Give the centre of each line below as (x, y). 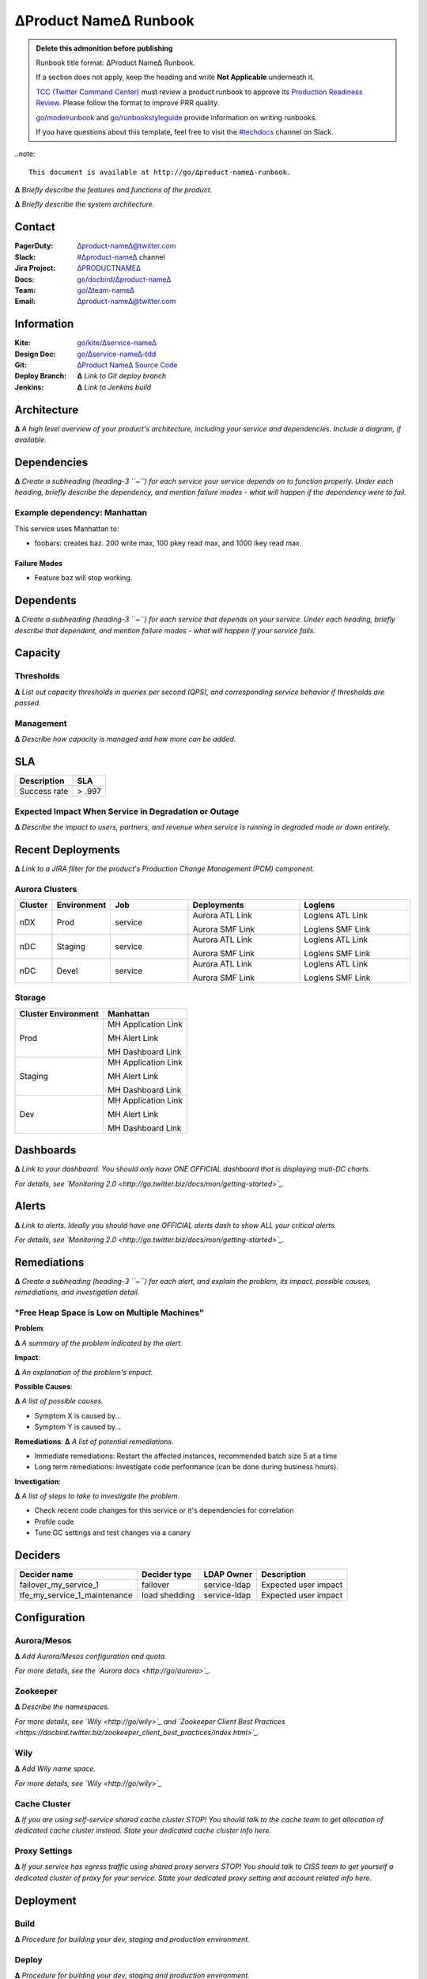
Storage (30, 997)
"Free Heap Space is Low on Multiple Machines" (109, 1312)
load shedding (168, 1595)
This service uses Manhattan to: (67, 528)
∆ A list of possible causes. (59, 1401)
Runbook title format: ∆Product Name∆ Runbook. (115, 63)
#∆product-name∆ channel (121, 256)
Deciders (38, 1555)
